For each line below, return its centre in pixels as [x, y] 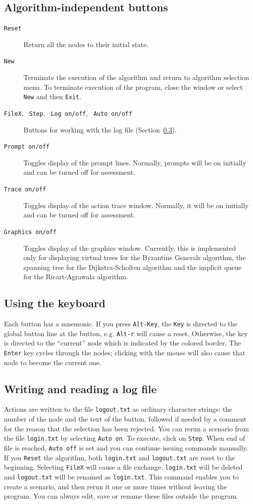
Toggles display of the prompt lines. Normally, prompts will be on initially [135, 162]
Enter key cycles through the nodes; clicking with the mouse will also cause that [125, 353]
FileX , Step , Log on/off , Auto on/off [68, 113]
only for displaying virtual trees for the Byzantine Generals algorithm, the [135, 257]
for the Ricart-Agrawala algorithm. [76, 277]
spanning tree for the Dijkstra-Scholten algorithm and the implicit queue [133, 267]
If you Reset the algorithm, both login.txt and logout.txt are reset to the [119, 457]
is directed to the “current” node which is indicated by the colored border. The [123, 343]
